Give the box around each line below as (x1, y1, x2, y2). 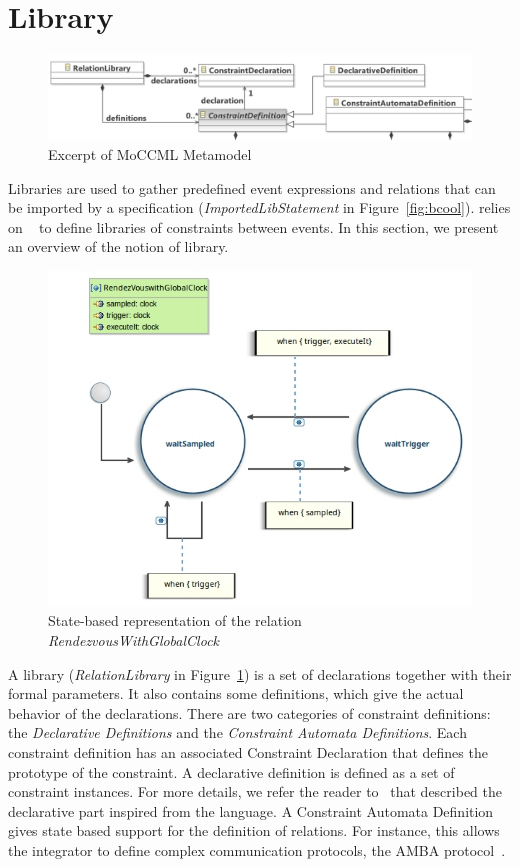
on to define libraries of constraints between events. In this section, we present (8, 216, 499, 237)
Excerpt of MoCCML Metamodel (48, 144, 252, 165)
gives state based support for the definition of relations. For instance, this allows (8, 820, 500, 841)
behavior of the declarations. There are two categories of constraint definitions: (8, 702, 491, 723)
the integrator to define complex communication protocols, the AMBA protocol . (8, 839, 506, 860)
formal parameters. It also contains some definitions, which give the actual (8, 683, 464, 704)
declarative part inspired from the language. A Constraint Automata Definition (8, 800, 494, 821)
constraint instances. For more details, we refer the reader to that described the (8, 781, 502, 802)
